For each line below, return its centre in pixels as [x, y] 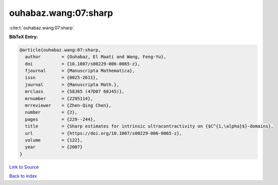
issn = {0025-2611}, [62, 78]
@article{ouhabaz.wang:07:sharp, [60, 50]
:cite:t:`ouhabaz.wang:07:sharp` [42, 28]
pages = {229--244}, [61, 119]
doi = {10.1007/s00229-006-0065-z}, [83, 64]
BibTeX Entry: [24, 37]
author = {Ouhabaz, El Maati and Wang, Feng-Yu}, [96, 57]
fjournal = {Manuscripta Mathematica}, [80, 71]
